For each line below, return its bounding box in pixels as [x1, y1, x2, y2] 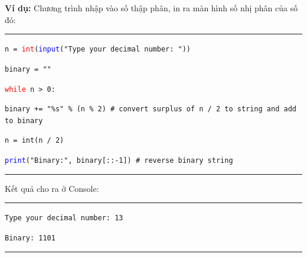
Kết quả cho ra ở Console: [5, 182, 99, 194]
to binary [5, 116, 43, 125]
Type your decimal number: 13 [5, 214, 123, 223]
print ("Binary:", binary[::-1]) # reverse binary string [5, 156, 233, 165]
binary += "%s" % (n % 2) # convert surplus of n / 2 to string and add [5, 105, 296, 114]
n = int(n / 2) [5, 136, 64, 145]
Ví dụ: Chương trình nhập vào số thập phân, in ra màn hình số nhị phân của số [5, 2, 298, 14]
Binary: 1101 [5, 234, 55, 243]
